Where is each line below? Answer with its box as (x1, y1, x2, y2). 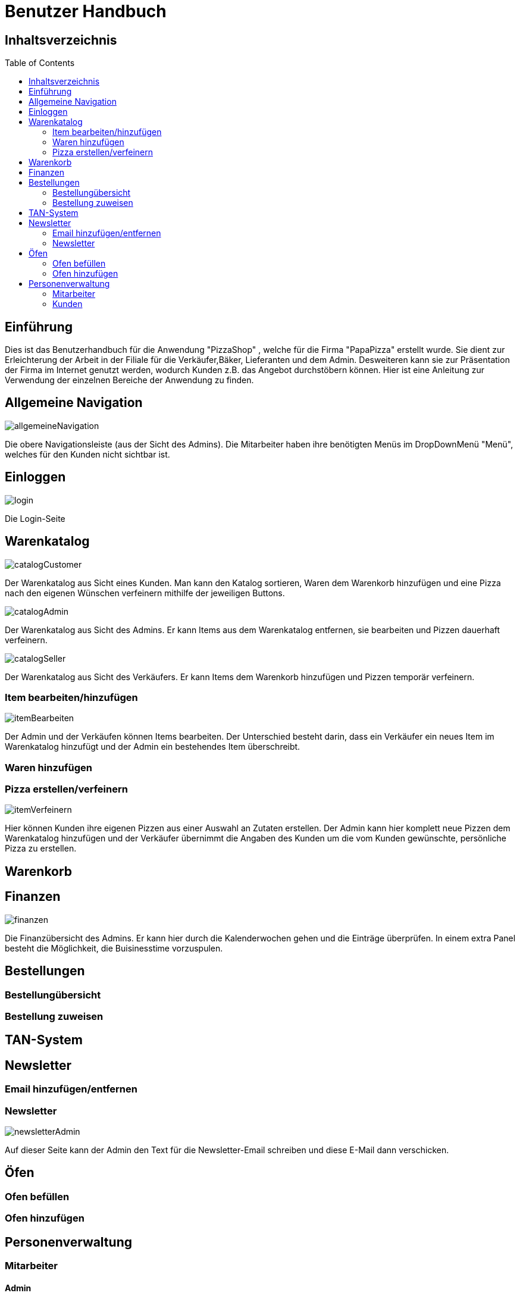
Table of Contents (5, 58, 75, 68)
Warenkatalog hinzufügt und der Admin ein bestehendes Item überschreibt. (5, 741, 300, 752)
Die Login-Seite (5, 513, 65, 524)
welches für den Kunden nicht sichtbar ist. (5, 449, 170, 459)
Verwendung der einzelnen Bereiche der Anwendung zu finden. (5, 375, 254, 386)
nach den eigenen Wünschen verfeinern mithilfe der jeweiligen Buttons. (5, 587, 285, 598)
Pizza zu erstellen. (5, 843, 77, 854)
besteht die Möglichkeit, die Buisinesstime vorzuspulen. (5, 943, 223, 953)
